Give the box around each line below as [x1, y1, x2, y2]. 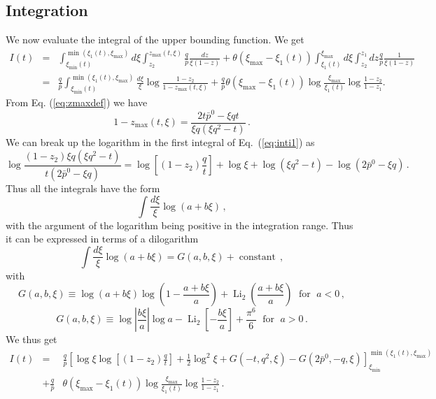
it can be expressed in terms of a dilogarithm [6, 231, 199, 246]
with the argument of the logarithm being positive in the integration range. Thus [6, 217, 353, 232]
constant [239, 252, 276, 262]
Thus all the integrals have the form [6, 180, 160, 195]
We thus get [6, 332, 57, 347]
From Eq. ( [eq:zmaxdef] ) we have [6, 95, 148, 110]
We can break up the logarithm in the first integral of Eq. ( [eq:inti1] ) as [6, 135, 315, 150]
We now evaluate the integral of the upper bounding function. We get [6, 32, 304, 47]
